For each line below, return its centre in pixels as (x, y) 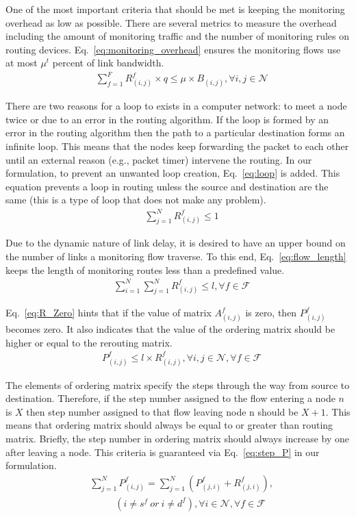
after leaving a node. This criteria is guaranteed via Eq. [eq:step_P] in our (163, 452)
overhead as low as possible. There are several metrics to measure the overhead (171, 22)
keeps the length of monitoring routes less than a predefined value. (145, 269)
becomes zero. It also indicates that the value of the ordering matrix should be (170, 329)
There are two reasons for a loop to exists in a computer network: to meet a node (176, 106)
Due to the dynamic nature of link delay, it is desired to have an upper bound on (176, 243)
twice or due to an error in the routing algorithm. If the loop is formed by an (167, 119)
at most (22, 63)
